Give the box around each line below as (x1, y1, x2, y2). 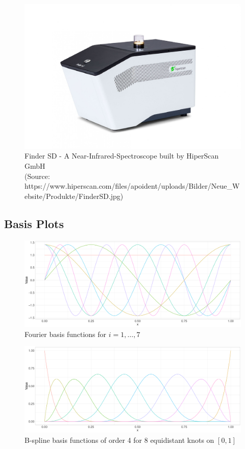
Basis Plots (4, 215, 64, 231)
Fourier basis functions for (24, 328, 107, 339)
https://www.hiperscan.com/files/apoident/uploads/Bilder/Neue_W (24, 181, 240, 191)
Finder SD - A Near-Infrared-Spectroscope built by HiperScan (24, 150, 219, 161)
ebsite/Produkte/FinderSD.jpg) (24, 190, 124, 201)
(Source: (24, 170, 50, 181)
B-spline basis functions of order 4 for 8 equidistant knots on (24, 435, 214, 445)
